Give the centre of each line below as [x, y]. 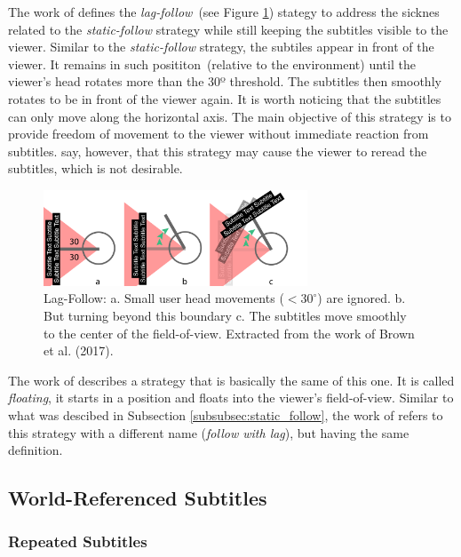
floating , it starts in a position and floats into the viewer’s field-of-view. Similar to [231, 398]
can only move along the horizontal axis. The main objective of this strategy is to [230, 116]
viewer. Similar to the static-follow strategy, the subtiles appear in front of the [221, 47]
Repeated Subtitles [78, 541]
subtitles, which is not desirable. [95, 168]
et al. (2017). [79, 350]
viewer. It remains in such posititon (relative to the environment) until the [212, 64]
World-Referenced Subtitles [138, 498]
